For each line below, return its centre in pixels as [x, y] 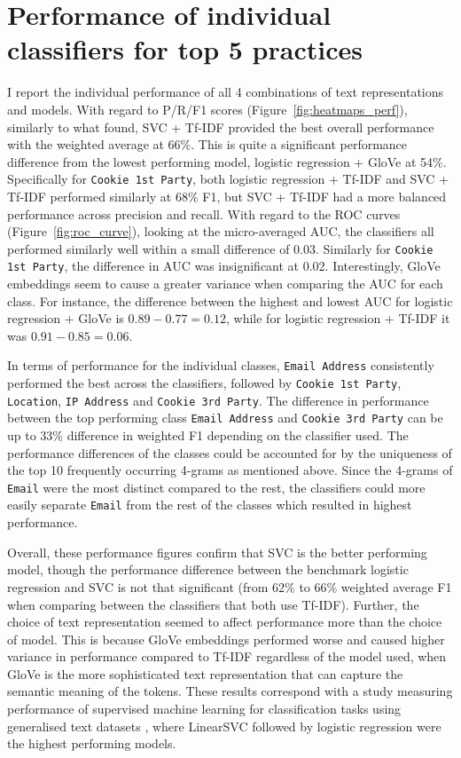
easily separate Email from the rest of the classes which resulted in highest [210, 505]
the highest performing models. [92, 743]
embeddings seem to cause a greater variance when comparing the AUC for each [225, 284]
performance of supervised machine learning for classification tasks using [204, 709]
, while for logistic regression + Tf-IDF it [338, 318]
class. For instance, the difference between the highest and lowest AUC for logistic [230, 300]
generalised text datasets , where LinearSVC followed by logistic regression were [224, 726]
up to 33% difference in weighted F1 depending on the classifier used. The [208, 435]
